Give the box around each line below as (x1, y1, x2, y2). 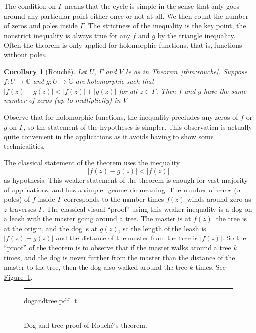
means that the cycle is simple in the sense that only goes (64, 1, 240, 11)
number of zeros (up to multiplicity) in (4, 95, 121, 105)
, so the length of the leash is (118, 223, 206, 233)
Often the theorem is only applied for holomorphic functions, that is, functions (4, 40, 242, 50)
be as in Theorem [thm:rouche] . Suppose (125, 66, 248, 76)
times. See (195, 262, 226, 272)
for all (119, 85, 138, 95)
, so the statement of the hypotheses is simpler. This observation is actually (23, 121, 252, 132)
